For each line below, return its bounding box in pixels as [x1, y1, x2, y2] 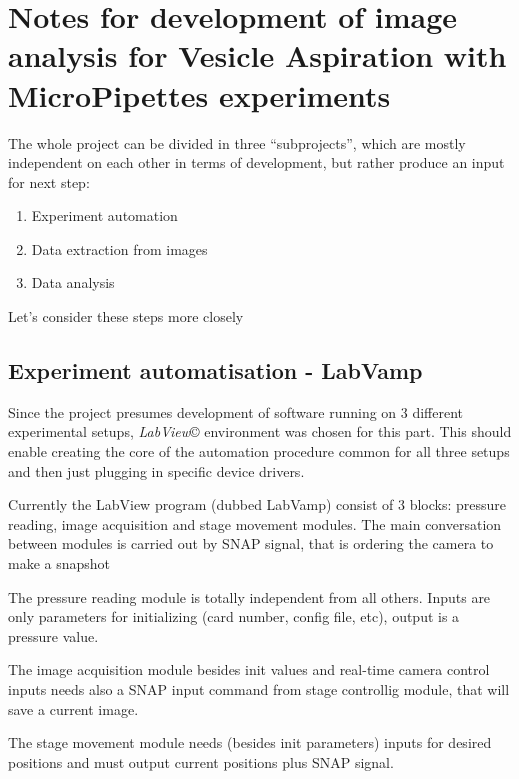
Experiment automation [31, 205, 178, 226]
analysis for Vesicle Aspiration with [8, 35, 507, 76]
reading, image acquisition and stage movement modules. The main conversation [8, 513, 502, 534]
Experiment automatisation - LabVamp [8, 355, 423, 386]
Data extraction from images [31, 238, 208, 259]
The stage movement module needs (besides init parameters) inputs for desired [8, 732, 492, 753]
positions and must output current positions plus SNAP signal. [8, 751, 394, 772]
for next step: [8, 171, 90, 192]
